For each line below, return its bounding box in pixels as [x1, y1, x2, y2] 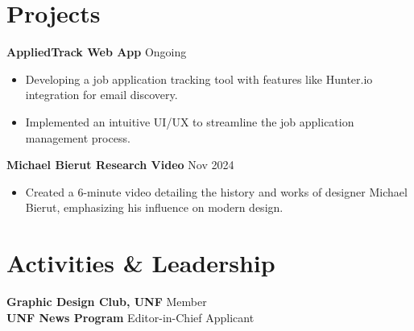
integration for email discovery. [25, 86, 178, 103]
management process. [25, 129, 130, 146]
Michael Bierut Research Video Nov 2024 [6, 156, 234, 173]
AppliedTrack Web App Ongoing [6, 43, 187, 60]
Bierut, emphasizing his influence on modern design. [25, 199, 284, 216]
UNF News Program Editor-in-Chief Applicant [6, 308, 255, 325]
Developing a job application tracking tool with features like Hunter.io [25, 70, 373, 87]
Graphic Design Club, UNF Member [6, 293, 207, 309]
